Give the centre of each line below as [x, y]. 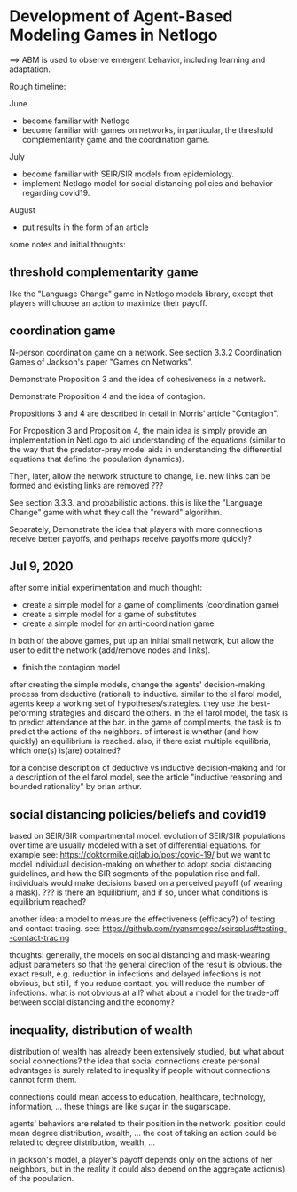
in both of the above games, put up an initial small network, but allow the [142, 641]
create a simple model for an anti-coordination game [118, 623]
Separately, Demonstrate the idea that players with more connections [136, 529]
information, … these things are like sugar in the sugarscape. [120, 1106]
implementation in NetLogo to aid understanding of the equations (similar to [147, 440]
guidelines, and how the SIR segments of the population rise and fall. [134, 874]
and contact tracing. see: [55, 929]
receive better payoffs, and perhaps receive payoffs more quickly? [131, 538]
